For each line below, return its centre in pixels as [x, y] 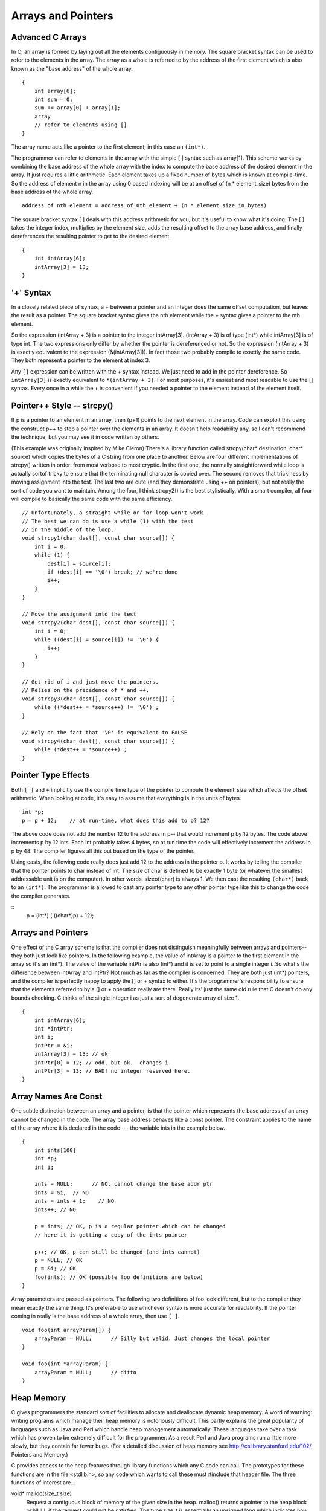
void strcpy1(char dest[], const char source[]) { [98, 538]
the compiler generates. [41, 896]
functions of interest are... [43, 1483]
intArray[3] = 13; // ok [71, 1054]
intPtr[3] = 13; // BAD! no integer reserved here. [112, 1071]
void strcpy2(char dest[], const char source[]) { [98, 623]
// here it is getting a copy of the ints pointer [111, 1235]
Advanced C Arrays [49, 37]
